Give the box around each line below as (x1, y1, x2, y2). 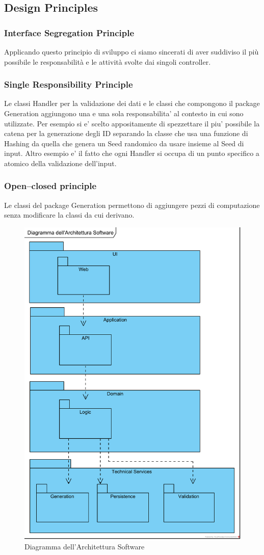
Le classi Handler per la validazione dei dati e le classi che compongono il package (4, 98, 260, 109)
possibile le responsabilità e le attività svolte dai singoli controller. (4, 56, 211, 67)
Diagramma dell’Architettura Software (24, 541, 145, 551)
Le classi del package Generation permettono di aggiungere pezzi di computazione (4, 199, 260, 210)
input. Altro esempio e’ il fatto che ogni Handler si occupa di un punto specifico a (4, 148, 259, 158)
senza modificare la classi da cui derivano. (4, 209, 135, 220)
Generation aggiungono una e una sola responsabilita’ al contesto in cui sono (4, 108, 244, 118)
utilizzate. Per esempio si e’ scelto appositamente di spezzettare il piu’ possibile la (4, 118, 260, 128)
